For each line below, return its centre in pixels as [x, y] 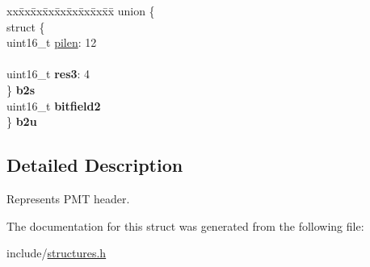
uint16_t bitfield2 [54, 105]
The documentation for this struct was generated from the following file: [185, 225]
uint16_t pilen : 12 [52, 42]
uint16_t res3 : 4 [48, 74]
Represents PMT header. [68, 198]
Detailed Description [95, 165]
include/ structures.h [57, 253]
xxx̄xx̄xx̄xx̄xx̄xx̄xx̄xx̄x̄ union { [81, 10]
